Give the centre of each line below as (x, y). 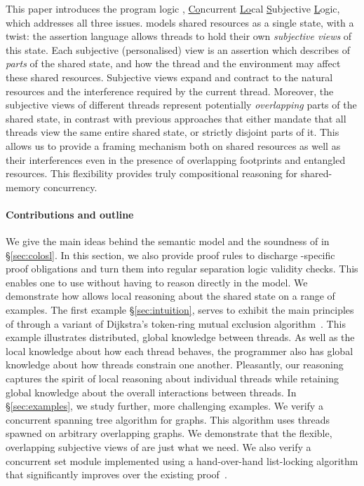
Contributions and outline (70, 214)
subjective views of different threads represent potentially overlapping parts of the (181, 105)
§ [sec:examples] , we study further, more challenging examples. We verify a (164, 406)
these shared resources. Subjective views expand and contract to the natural (169, 77)
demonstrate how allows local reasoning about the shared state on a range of (170, 296)
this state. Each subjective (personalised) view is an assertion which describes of (178, 49)
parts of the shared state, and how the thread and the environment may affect (173, 63)
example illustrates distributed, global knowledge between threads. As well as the (180, 337)
